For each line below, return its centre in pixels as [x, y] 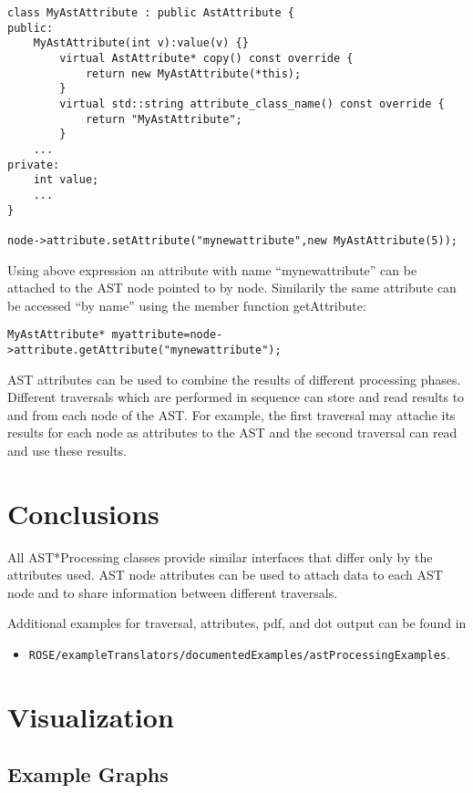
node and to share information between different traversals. [173, 592]
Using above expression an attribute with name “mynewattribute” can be [212, 269]
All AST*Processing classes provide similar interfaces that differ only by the [220, 556]
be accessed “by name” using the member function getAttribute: [187, 305]
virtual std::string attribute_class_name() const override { [252, 103]
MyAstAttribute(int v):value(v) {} [141, 43]
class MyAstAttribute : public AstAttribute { [151, 13]
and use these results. [67, 450]
